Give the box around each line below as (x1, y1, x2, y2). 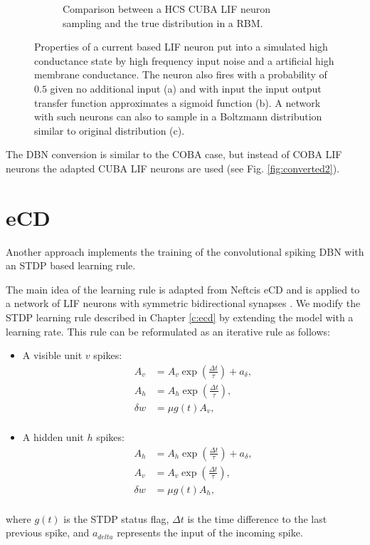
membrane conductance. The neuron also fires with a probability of (34, 67, 327, 82)
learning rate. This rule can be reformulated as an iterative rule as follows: (6, 323, 330, 338)
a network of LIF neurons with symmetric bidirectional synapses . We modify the (6, 296, 361, 311)
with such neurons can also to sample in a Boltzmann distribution (34, 109, 322, 124)
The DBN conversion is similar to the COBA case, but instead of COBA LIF (6, 147, 342, 162)
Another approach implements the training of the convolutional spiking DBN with (6, 244, 364, 259)
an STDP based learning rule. (6, 258, 136, 273)
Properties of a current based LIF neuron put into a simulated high (34, 39, 328, 54)
